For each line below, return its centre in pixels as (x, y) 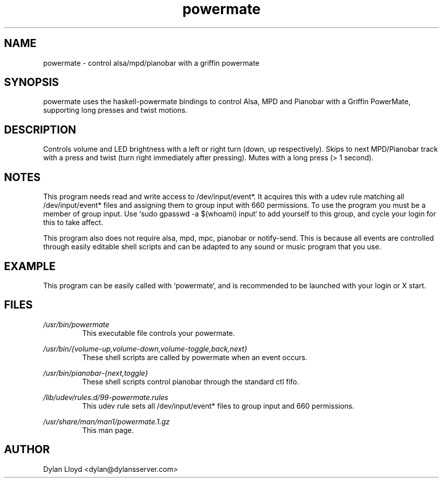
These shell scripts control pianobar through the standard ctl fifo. (191, 381)
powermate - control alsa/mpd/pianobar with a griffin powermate (151, 63)
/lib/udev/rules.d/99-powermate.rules (106, 397)
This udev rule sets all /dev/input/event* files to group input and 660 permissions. (218, 406)
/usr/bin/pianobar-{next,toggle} (96, 373)
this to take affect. (73, 223)
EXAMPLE (30, 266)
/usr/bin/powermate (76, 324)
